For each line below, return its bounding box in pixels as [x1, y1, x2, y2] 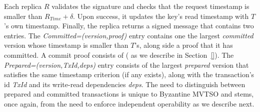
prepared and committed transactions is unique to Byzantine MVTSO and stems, [4, 89, 254, 99]
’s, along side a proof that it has [134, 40, 233, 50]
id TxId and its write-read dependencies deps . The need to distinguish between [4, 79, 245, 89]
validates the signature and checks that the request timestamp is [51, 1, 249, 11]
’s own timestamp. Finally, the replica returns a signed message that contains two [4, 20, 254, 31]
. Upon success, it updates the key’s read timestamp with [73, 10, 249, 21]
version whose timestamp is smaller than [4, 40, 128, 50]
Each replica [4, 1, 42, 11]
